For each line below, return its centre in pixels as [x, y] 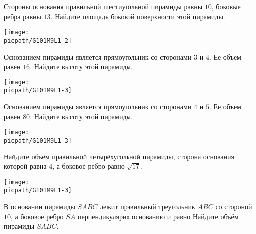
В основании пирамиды [40, 206]
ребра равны [23, 16]
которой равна [25, 166]
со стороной [234, 206]
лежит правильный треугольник [147, 206]
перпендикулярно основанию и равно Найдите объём [158, 216]
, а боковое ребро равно [88, 166]
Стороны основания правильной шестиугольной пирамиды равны [103, 6]
